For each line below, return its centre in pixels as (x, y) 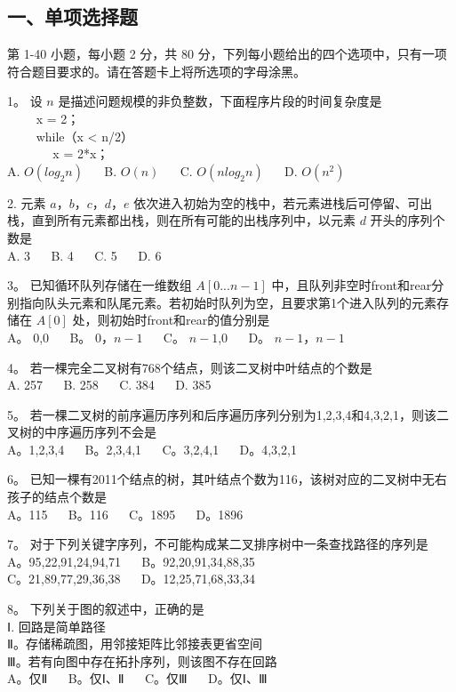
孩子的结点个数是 (57, 497)
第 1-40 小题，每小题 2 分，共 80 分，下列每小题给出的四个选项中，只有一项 (227, 54)
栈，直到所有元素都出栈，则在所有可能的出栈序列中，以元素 (181, 220)
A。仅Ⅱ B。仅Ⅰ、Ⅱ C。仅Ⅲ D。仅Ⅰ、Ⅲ (137, 678)
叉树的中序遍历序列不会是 (82, 432)
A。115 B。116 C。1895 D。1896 (125, 514)
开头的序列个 (408, 220)
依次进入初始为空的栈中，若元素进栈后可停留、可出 (283, 202)
